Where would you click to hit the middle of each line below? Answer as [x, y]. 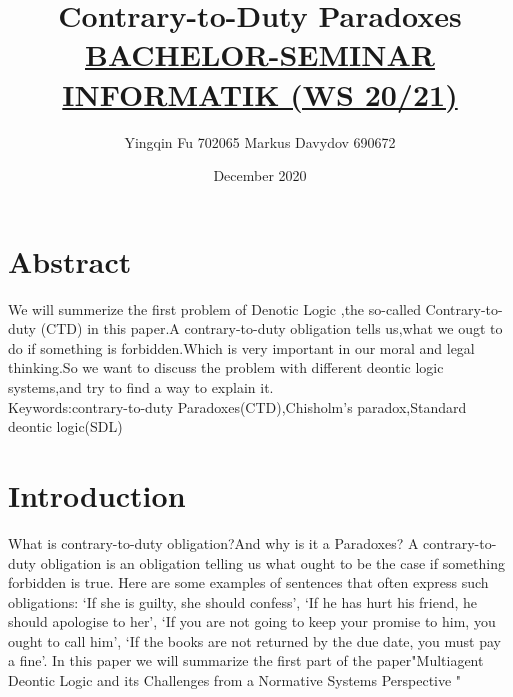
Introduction [97, 494]
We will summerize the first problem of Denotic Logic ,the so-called [214, 308]
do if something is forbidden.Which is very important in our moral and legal [241, 347]
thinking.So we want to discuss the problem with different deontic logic [226, 367]
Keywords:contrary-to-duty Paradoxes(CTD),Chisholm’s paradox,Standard [237, 406]
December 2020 [260, 175]
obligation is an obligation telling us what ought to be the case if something [272, 562]
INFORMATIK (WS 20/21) [260, 93]
